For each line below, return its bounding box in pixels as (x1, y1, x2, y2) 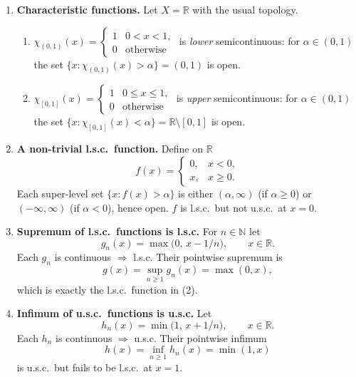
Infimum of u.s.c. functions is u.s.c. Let (16, 306, 212, 321)
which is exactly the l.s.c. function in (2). (16, 282, 198, 296)
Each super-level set (16, 185, 104, 200)
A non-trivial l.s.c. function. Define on (16, 141, 203, 156)
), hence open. (107, 200, 169, 215)
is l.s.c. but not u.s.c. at (180, 200, 287, 215)
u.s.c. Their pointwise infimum (134, 330, 267, 345)
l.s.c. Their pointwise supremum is (133, 249, 283, 264)
